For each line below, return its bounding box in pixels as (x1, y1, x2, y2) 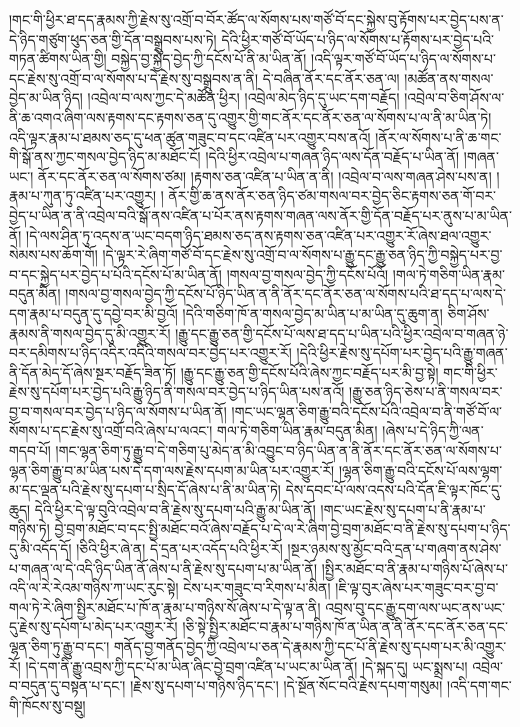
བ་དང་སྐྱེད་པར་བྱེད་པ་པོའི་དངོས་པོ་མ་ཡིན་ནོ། (9, 263, 222, 284)
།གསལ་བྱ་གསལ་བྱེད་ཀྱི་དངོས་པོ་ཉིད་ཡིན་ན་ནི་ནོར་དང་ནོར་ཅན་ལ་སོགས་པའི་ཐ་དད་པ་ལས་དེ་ (65, 283, 506, 304)
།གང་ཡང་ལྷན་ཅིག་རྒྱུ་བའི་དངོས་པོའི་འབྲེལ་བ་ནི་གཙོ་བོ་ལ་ (231, 400, 503, 421)
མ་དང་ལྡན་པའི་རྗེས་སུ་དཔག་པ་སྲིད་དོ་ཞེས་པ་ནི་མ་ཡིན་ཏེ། (9, 479, 281, 500)
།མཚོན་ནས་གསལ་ (404, 67, 494, 88)
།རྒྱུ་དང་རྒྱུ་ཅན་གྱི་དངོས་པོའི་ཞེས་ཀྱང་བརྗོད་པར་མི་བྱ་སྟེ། (180, 361, 439, 382)
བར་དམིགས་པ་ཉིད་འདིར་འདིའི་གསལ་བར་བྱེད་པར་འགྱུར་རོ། (9, 342, 292, 363)
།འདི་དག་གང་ (446, 675, 512, 696)
